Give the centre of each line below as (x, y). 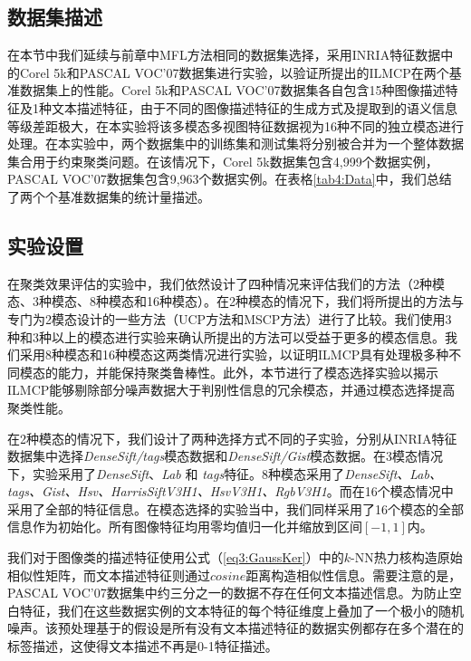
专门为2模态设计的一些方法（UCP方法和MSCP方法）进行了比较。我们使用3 (230, 318)
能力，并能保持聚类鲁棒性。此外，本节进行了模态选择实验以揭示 (248, 372)
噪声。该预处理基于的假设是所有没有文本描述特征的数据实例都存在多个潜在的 (235, 628)
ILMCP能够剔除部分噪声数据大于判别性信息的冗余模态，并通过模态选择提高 (231, 390)
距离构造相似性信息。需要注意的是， (354, 575)
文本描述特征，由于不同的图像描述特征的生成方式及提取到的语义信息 (254, 107)
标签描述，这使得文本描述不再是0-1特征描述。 (143, 646)
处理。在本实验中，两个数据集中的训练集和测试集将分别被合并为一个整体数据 (235, 144)
